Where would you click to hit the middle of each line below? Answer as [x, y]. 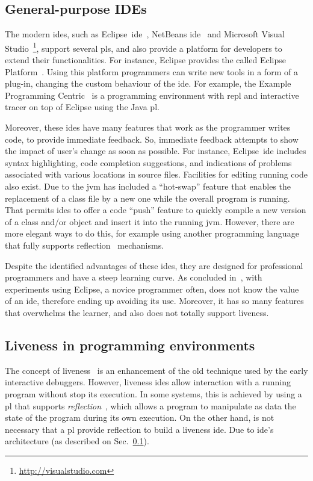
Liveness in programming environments [130, 345]
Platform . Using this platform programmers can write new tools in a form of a [151, 71]
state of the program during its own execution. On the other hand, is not [140, 417]
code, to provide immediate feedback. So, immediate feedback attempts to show [152, 139]
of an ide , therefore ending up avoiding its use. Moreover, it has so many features [154, 301]
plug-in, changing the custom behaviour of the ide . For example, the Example [148, 83]
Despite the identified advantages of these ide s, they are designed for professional [154, 265]
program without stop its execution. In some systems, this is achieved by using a [153, 393]
